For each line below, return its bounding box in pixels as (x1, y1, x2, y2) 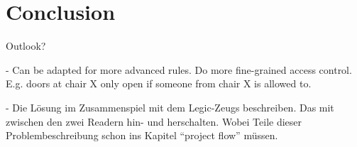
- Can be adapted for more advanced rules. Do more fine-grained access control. (6, 62, 352, 77)
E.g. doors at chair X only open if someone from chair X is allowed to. (6, 76, 312, 91)
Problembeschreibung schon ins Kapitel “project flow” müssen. (6, 128, 278, 143)
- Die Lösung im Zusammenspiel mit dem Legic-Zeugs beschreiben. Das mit (6, 99, 334, 114)
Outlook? (6, 38, 46, 53)
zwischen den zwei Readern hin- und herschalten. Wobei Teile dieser (6, 114, 302, 129)
